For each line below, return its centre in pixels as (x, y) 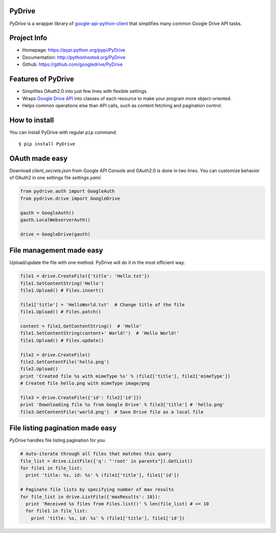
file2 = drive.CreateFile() (55, 355)
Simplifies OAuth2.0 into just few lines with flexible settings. (85, 91)
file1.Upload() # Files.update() (62, 340)
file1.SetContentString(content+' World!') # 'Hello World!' (100, 333)
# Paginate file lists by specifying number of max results (97, 490)
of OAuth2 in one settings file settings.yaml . (55, 178)
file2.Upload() (39, 369)
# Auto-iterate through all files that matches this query (96, 454)
